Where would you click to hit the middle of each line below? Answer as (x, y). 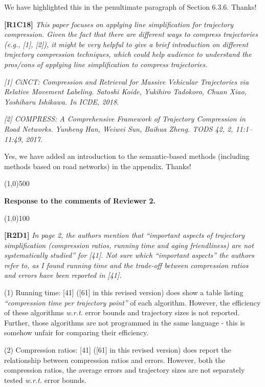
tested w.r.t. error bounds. (45, 380)
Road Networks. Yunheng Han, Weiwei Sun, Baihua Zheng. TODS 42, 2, (119, 128)
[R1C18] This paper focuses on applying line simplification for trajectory (119, 24)
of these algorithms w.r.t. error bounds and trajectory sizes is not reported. (122, 312)
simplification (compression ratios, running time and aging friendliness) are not (129, 245)
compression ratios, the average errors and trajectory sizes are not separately (125, 370)
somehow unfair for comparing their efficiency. (76, 332)
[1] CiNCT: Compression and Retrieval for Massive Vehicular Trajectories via (127, 81)
